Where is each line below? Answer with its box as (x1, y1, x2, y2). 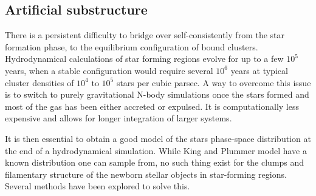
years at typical (230, 64, 288, 76)
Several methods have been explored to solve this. (5, 180, 190, 192)
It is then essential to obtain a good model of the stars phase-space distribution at (5, 132, 311, 144)
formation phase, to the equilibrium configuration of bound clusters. (5, 40, 258, 53)
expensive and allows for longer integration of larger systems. (5, 112, 232, 124)
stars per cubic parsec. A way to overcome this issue (116, 76, 311, 89)
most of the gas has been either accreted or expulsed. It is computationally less (5, 100, 299, 112)
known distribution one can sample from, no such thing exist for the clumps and (5, 156, 304, 169)
